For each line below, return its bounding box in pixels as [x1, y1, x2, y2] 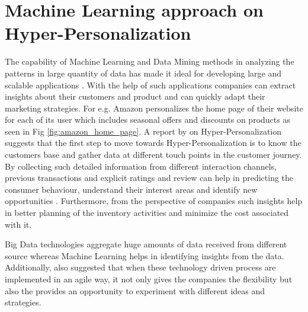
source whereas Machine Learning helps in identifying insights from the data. [5, 249, 284, 262]
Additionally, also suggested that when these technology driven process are [5, 261, 276, 273]
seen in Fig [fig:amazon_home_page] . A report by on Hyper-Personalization [5, 125, 282, 137]
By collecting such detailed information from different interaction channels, [5, 160, 277, 172]
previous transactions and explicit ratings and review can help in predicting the [5, 171, 294, 184]
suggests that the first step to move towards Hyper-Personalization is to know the [5, 136, 301, 149]
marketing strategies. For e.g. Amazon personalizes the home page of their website [5, 101, 303, 114]
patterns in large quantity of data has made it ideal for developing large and [5, 66, 282, 79]
